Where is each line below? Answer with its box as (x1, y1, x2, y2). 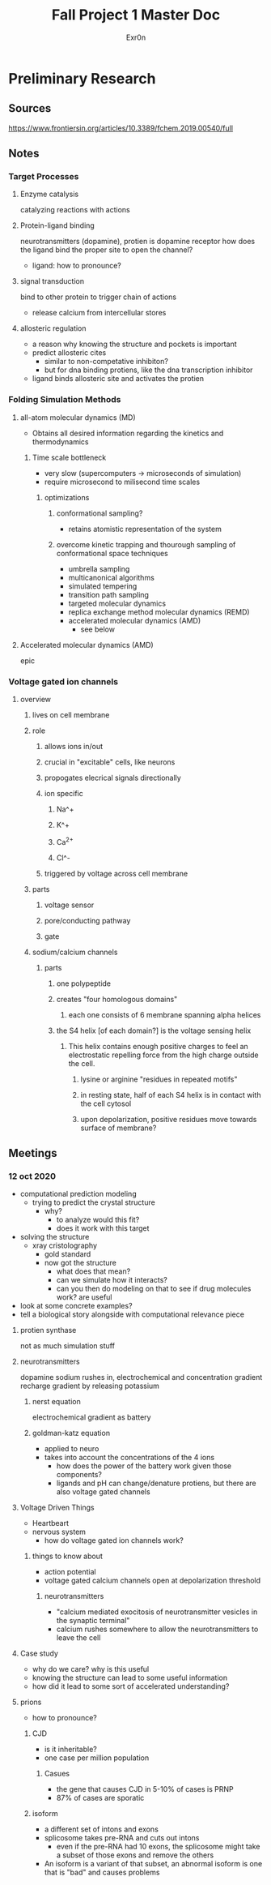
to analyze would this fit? (56, 1215, 140, 1225)
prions (19, 1697, 42, 1707)
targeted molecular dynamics (68, 598, 167, 608)
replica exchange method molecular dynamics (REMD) (68, 606, 250, 617)
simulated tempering (68, 581, 138, 591)
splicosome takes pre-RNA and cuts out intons (44, 1833, 200, 1843)
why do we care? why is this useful (32, 1664, 150, 1674)
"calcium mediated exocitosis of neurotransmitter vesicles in (56, 1607, 258, 1617)
